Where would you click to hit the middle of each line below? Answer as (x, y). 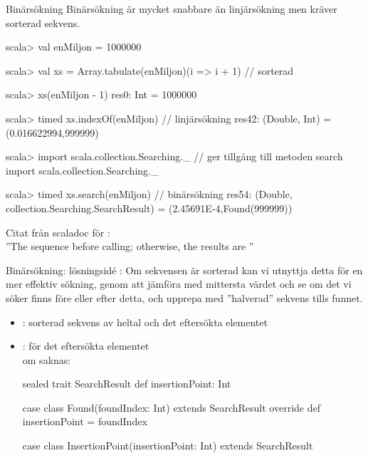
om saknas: (47, 359)
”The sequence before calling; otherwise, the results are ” (130, 246)
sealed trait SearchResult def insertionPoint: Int (127, 384)
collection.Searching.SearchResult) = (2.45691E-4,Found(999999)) (149, 208)
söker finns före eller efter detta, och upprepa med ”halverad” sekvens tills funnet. (184, 297)
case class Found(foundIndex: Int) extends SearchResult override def (171, 407)
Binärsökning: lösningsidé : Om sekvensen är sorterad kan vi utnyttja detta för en (184, 270)
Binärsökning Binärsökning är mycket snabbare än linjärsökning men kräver (172, 9)
